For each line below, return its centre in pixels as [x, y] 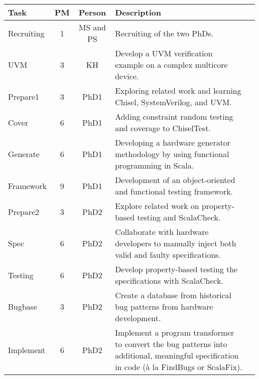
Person [92, 12]
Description [138, 12]
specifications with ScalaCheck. [169, 281]
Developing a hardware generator [173, 142]
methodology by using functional [172, 154]
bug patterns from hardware [164, 306]
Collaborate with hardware [162, 232]
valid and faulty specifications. [168, 255]
